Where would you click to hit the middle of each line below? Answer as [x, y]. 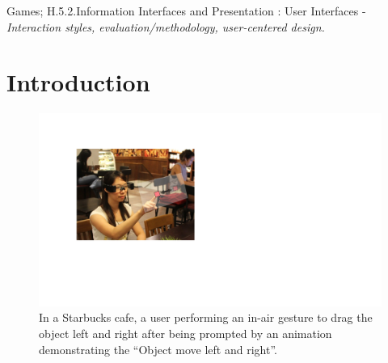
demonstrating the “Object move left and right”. [158, 349]
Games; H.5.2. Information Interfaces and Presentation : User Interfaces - [186, 11]
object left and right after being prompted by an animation [186, 333]
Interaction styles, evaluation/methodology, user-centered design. [166, 26]
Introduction [78, 82]
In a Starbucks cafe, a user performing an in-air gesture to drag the [206, 317]
